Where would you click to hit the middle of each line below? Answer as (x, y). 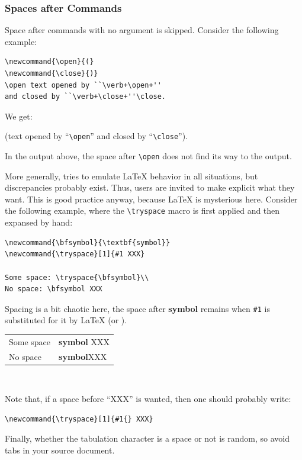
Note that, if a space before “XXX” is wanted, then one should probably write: (148, 399)
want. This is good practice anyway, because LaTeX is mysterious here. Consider (151, 199)
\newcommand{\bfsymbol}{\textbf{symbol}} (88, 242)
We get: (19, 116)
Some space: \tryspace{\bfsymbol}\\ (77, 277)
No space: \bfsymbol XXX (54, 289)
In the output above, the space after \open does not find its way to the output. (148, 156)
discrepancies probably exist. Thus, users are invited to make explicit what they (150, 187)
